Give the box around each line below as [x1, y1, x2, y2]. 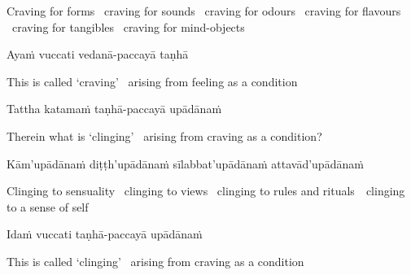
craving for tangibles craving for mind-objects [11, 18, 245, 35]
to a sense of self [7, 198, 89, 215]
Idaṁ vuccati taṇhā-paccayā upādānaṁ [7, 225, 203, 242]
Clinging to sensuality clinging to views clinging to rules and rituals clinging [7, 182, 405, 199]
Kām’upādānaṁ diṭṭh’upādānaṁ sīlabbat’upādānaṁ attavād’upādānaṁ [7, 155, 364, 172]
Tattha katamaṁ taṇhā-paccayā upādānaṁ [7, 100, 222, 117]
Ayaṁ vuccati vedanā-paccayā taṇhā [7, 46, 189, 63]
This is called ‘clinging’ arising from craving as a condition [7, 252, 304, 269]
